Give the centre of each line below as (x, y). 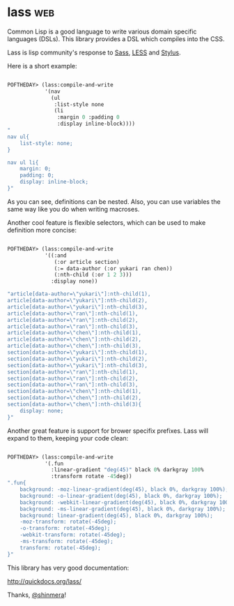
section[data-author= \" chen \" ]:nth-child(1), (74, 392)
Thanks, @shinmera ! (37, 595)
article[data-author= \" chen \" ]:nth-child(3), (74, 346)
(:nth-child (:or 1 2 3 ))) (93, 275)
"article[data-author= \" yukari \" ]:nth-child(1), (79, 294)
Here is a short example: (42, 66)
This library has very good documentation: (68, 568)
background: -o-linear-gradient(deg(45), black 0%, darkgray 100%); (121, 496)
